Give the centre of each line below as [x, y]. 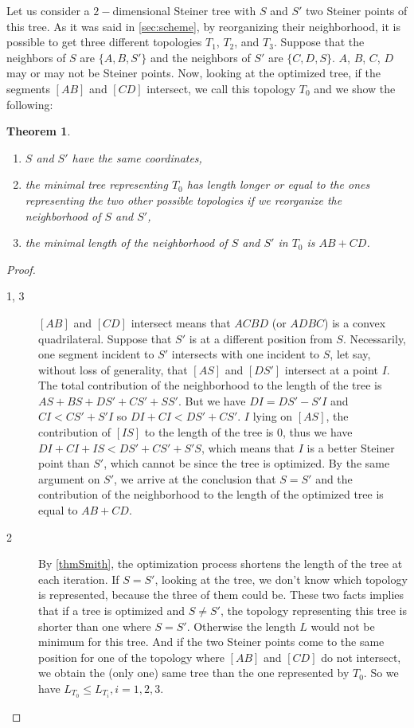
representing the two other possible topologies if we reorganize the [184, 200]
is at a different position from [261, 338]
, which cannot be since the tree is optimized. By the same [247, 463]
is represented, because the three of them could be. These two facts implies [221, 595]
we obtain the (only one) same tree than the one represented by [194, 673]
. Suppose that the [319, 42]
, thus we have [317, 432]
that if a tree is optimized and [112, 610]
